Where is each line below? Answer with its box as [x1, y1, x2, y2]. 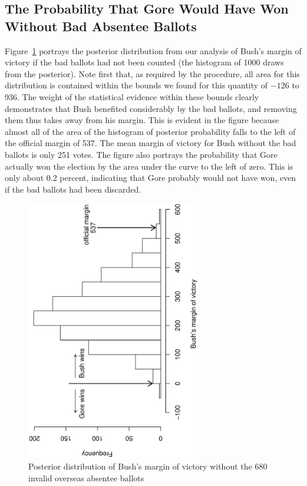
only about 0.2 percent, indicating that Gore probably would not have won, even [5, 171, 296, 184]
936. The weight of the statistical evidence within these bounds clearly [5, 90, 259, 103]
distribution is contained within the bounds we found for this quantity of [5, 79, 268, 91]
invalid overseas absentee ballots [28, 471, 144, 484]
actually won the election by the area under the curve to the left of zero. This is [5, 160, 293, 172]
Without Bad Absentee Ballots [5, 16, 197, 35]
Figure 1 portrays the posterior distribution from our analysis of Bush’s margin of [5, 44, 302, 57]
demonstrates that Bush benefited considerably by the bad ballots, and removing [5, 102, 297, 114]
